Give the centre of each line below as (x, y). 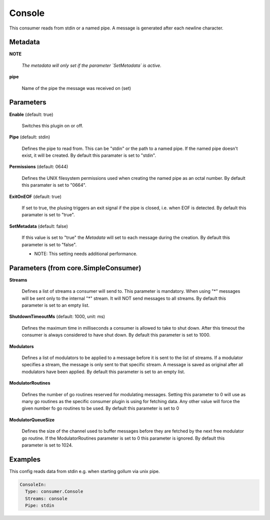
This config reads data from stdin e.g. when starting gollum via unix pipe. (84, 471)
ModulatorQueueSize (32, 420)
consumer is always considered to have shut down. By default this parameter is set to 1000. (116, 335)
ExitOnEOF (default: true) (35, 196)
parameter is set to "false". (49, 244)
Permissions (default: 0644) (39, 167)
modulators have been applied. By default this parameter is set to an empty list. (103, 372)
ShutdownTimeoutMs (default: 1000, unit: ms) (57, 317)
